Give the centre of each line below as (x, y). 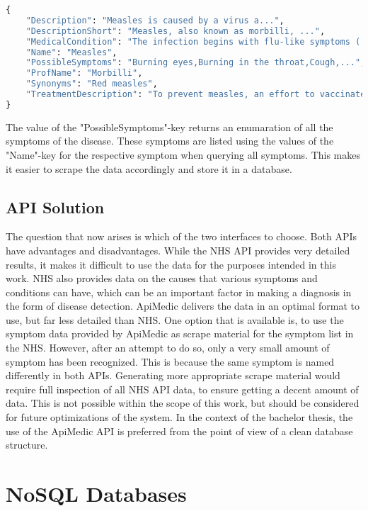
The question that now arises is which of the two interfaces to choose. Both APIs (181, 236)
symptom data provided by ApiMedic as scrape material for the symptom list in (180, 333)
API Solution (55, 207)
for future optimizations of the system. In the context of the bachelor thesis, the (179, 417)
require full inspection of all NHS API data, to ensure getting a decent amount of (182, 389)
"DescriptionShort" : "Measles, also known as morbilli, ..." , (176, 31)
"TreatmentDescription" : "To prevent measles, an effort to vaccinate (196, 94)
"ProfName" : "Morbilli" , (84, 73)
